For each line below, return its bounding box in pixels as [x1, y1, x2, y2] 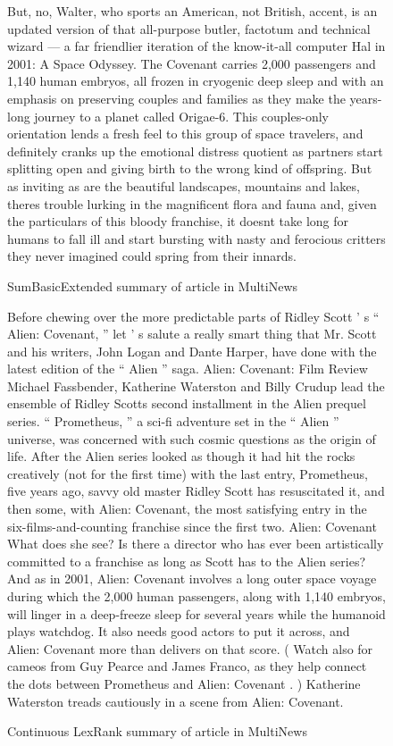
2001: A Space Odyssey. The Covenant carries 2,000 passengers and [7, 54, 376, 72]
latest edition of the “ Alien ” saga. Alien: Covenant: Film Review [7, 359, 368, 378]
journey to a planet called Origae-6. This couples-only [34, 106, 329, 125]
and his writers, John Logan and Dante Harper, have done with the [7, 341, 377, 360]
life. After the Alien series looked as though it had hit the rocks [7, 447, 355, 465]
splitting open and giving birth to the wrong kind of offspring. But [7, 159, 372, 178]
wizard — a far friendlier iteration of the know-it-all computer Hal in [7, 37, 386, 55]
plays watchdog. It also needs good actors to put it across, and [7, 622, 350, 641]
